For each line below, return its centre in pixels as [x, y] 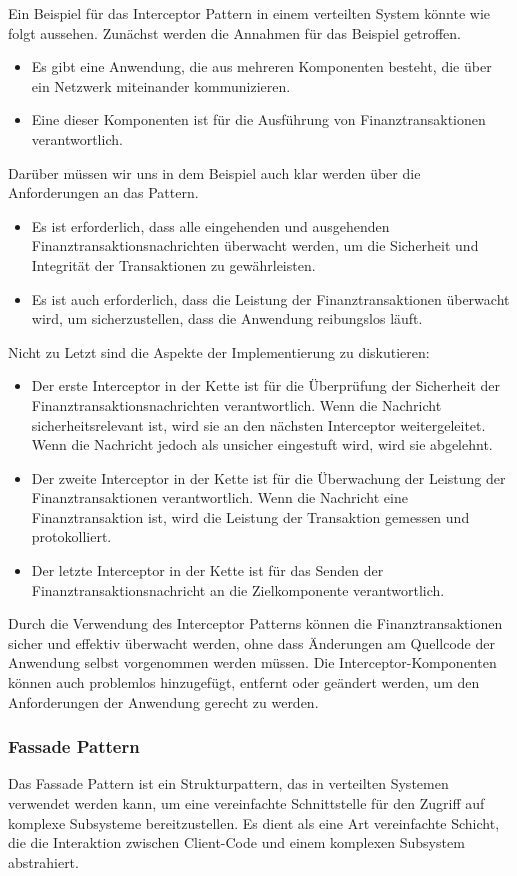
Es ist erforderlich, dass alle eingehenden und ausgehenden [210, 225]
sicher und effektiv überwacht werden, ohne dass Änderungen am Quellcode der [251, 642]
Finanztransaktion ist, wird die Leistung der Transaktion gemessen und [250, 516]
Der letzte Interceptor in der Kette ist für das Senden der [207, 570]
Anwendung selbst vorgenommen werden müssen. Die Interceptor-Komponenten [252, 662]
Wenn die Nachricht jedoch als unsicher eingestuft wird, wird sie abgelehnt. [262, 444]
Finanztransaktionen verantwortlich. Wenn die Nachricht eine [219, 497]
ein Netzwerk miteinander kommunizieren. [161, 85]
